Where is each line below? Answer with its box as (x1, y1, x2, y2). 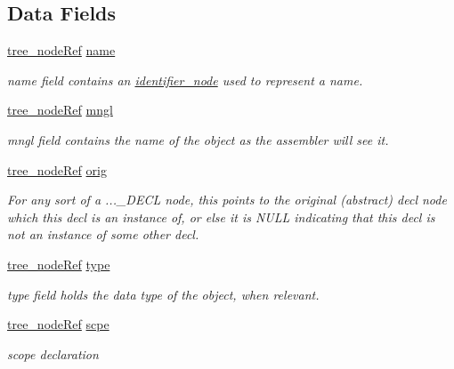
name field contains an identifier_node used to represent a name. (7, 70, 363, 89)
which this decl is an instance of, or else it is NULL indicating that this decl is (7, 207, 435, 226)
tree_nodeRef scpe (7, 315, 109, 333)
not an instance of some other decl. (7, 225, 199, 244)
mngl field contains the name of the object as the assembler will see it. (7, 130, 389, 148)
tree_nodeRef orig (7, 160, 107, 179)
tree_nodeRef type (7, 254, 110, 273)
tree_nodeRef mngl (7, 100, 113, 119)
